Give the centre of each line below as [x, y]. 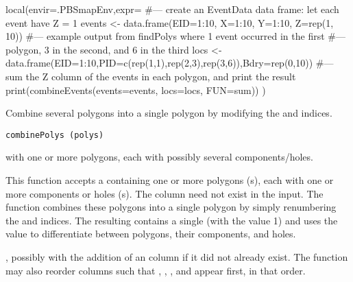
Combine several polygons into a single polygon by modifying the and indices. [169, 113]
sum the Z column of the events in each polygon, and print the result [151, 76]
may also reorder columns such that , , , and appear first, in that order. [156, 270]
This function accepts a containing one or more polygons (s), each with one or [170, 180]
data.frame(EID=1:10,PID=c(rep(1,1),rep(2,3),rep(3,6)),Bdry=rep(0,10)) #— [170, 63]
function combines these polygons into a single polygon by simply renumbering [171, 207]
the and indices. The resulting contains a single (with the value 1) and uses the [172, 220]
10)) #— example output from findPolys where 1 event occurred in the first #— [175, 36]
